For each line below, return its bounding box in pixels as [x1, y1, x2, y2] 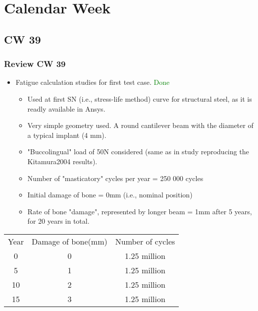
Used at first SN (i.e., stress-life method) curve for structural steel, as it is [27, 93, 252, 104]
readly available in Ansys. [27, 103, 105, 114]
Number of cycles [115, 235, 175, 247]
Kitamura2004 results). [27, 156, 98, 166]
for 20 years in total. [27, 216, 90, 226]
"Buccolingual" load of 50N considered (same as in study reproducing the [27, 146, 249, 157]
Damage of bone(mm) [32, 235, 107, 247]
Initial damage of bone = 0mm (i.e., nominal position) [27, 189, 193, 200]
